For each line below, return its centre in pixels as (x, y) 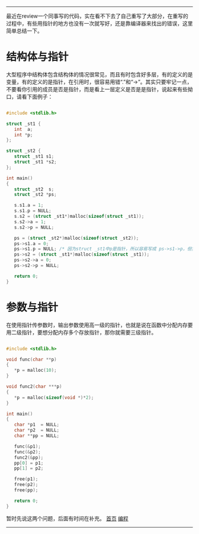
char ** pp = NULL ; (37, 436)
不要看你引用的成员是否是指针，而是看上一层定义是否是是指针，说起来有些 (97, 89)
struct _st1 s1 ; (34, 157)
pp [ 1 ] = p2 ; (29, 468)
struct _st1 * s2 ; (36, 162)
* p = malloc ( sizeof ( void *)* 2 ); (54, 397)
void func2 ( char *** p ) (34, 387)
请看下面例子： (35, 96)
